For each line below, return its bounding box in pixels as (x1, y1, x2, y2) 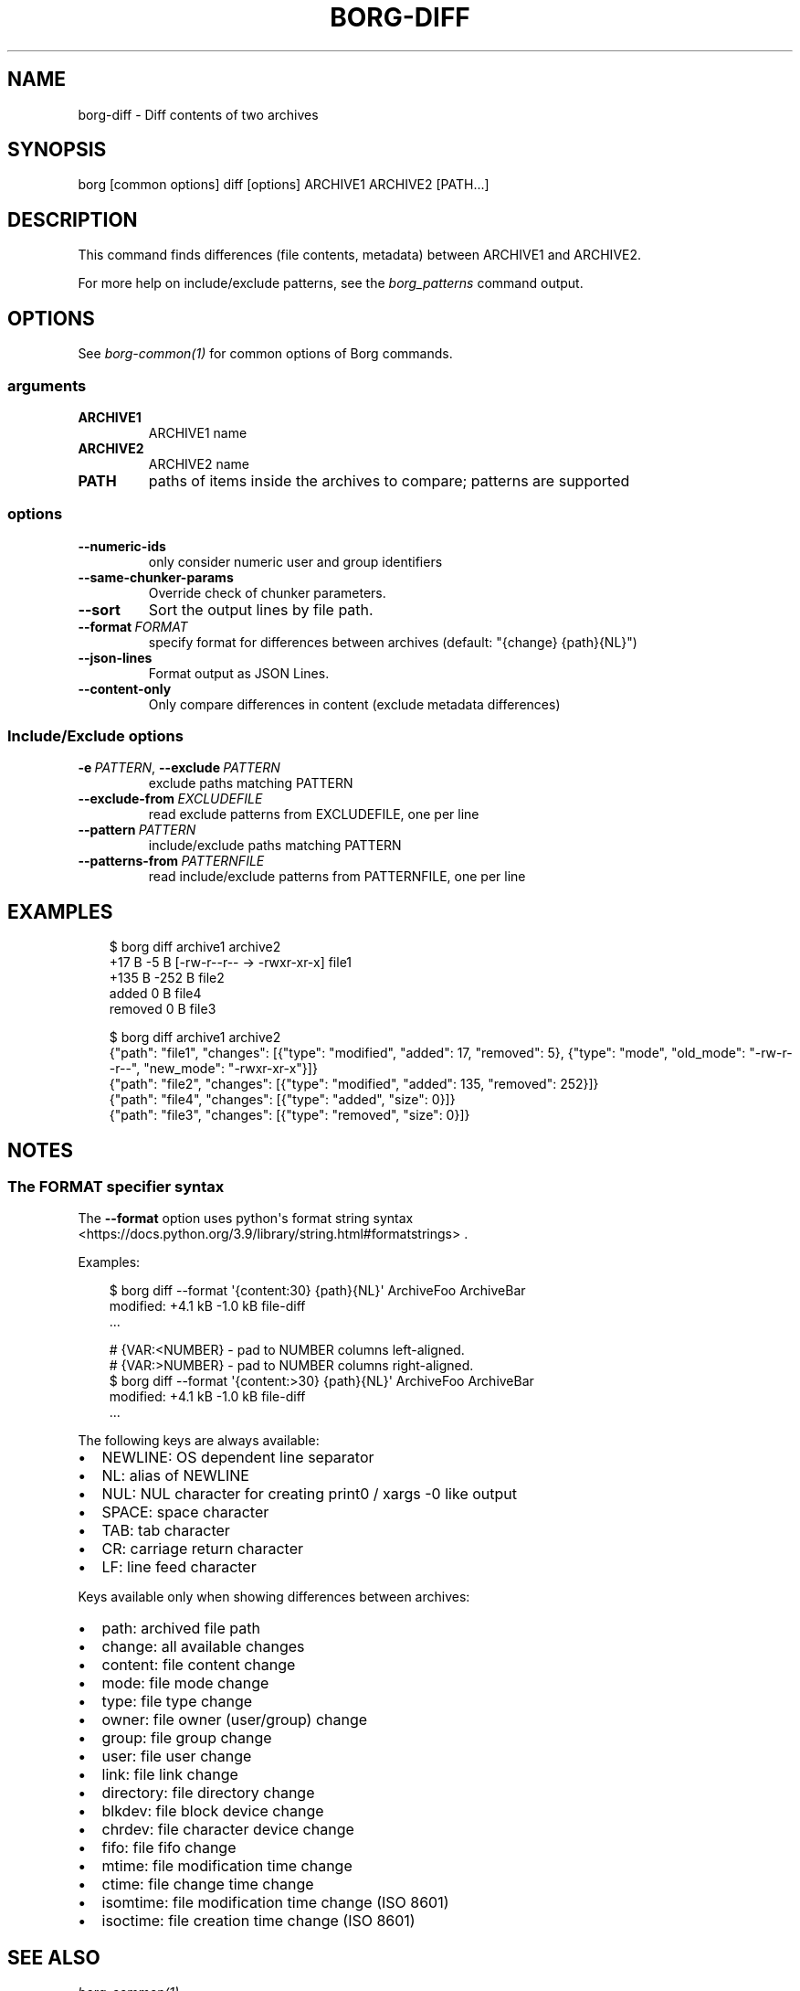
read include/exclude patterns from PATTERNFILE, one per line (148, 868, 526, 885)
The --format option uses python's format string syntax (78, 1210, 414, 1227)
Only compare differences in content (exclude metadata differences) (148, 696, 561, 712)
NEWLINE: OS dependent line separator (101, 1448, 374, 1467)
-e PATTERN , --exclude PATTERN (78, 760, 280, 776)
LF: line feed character (101, 1558, 257, 1577)
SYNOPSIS (7, 138, 107, 162)
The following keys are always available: (78, 1432, 320, 1449)
